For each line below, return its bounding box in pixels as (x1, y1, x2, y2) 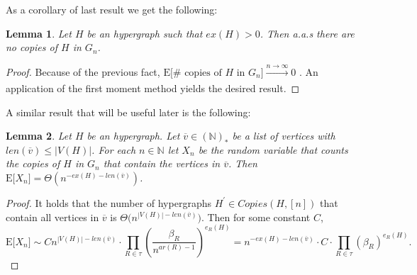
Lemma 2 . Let (6, 128, 72, 143)
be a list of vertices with (232, 128, 335, 143)
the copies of (6, 156, 60, 171)
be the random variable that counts (198, 142, 348, 157)
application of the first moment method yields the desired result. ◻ (6, 80, 300, 95)
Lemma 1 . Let (6, 26, 72, 40)
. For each (91, 142, 136, 157)
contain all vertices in (6, 209, 99, 224)
